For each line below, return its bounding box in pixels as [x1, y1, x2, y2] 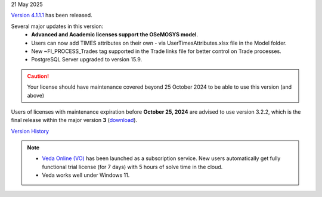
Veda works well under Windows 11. [42, 171, 130, 179]
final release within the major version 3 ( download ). [11, 117, 137, 124]
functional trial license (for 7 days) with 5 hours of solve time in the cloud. [42, 163, 223, 170]
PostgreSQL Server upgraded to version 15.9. [31, 56, 143, 63]
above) [27, 92, 45, 99]
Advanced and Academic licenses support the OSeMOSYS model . [31, 31, 199, 38]
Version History [11, 127, 49, 135]
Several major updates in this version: [11, 23, 104, 30]
